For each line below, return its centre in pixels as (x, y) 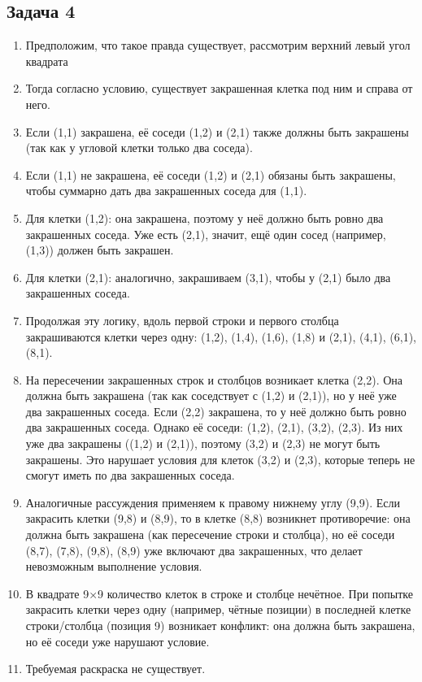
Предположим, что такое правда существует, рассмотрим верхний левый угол (218, 45)
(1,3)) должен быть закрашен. (100, 250)
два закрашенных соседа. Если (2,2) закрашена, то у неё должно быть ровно (216, 411)
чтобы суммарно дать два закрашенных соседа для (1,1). (166, 191)
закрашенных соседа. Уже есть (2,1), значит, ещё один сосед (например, (206, 234)
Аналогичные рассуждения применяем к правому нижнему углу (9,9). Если (213, 502)
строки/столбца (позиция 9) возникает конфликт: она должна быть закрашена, (220, 626)
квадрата (47, 61)
